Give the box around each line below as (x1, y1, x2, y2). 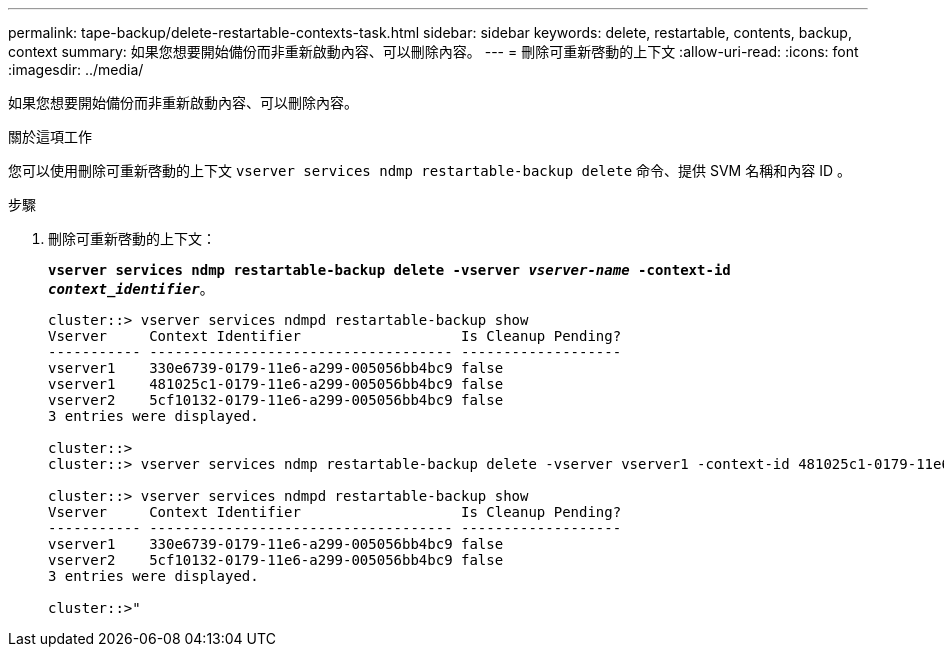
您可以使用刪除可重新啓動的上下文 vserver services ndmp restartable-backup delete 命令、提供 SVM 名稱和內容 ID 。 (8, 162, 851, 179)
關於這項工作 (8, 128, 92, 145)
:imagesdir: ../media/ (8, 61, 144, 78)
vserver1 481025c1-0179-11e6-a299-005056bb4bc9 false (48, 376, 504, 392)
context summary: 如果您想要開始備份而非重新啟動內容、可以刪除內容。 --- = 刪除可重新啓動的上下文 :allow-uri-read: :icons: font (8, 43, 859, 60)
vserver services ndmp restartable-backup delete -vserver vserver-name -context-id (48, 262, 731, 278)
